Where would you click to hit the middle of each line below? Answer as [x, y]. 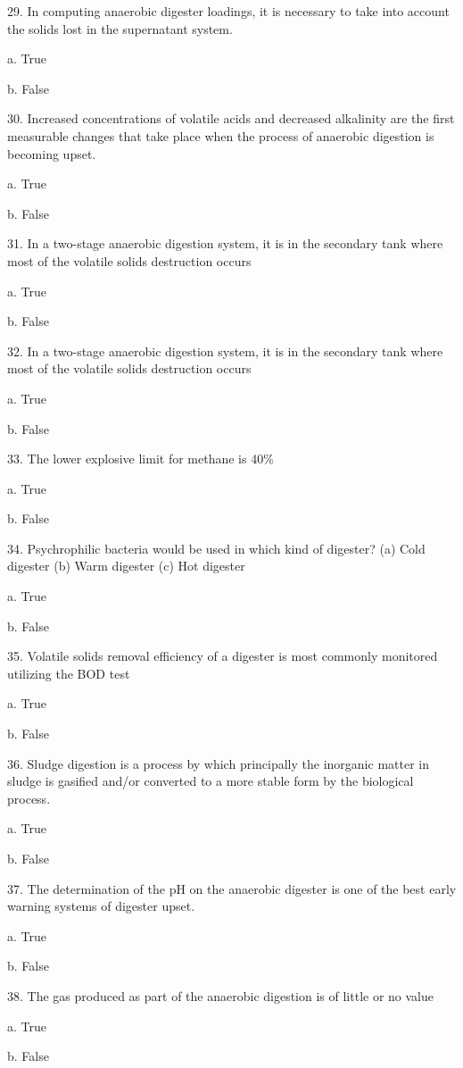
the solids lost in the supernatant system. [120, 28]
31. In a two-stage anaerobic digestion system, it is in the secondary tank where [225, 243]
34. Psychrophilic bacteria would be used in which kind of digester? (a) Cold [216, 548]
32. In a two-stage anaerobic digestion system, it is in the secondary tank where [225, 350]
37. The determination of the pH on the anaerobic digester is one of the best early [232, 888]
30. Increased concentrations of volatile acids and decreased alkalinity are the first [231, 118]
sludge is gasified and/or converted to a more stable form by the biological [211, 781]
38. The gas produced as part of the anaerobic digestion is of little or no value [221, 995]
